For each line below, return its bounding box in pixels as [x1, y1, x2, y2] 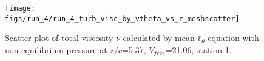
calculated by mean [123, 31, 195, 44]
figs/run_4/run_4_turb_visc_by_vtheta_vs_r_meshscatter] [5, 14, 240, 23]
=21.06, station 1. [165, 43, 232, 56]
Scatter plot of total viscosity [5, 31, 113, 44]
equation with [208, 31, 259, 44]
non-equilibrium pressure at [5, 43, 107, 56]
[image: [5, 4, 36, 13]
